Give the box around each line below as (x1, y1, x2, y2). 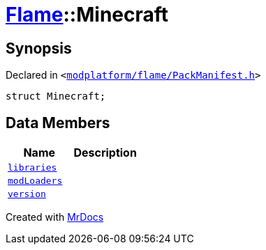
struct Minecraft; (6, 91, 106, 102)
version (8, 189, 46, 200)
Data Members (6, 114, 110, 132)
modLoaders (8, 175, 63, 187)
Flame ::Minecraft (6, 3, 169, 26)
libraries (8, 162, 57, 173)
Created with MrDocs (6, 211, 104, 224)
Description (73, 146, 137, 160)
